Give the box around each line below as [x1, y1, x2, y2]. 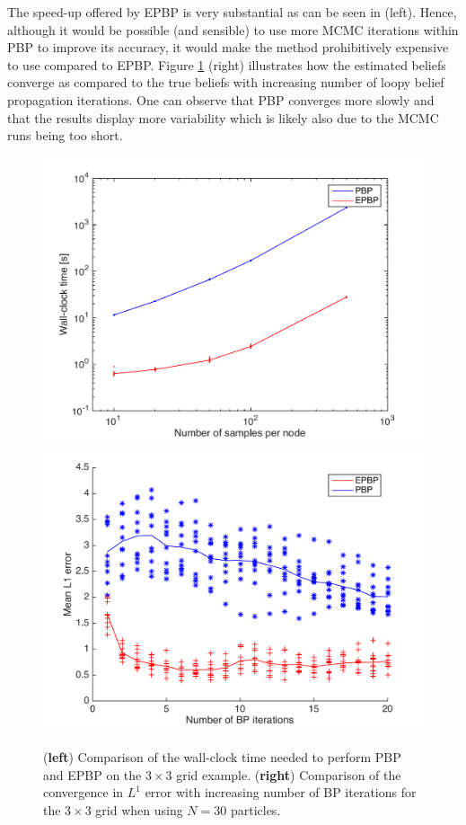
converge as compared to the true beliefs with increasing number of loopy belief [7, 73, 444, 92]
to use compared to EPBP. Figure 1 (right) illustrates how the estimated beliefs [7, 55, 446, 74]
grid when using [95, 800, 183, 819]
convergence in [43, 783, 124, 802]
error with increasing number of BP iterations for [145, 783, 417, 802]
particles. [230, 800, 281, 819]
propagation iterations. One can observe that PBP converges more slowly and [7, 90, 435, 109]
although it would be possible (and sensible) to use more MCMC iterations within [7, 20, 459, 39]
